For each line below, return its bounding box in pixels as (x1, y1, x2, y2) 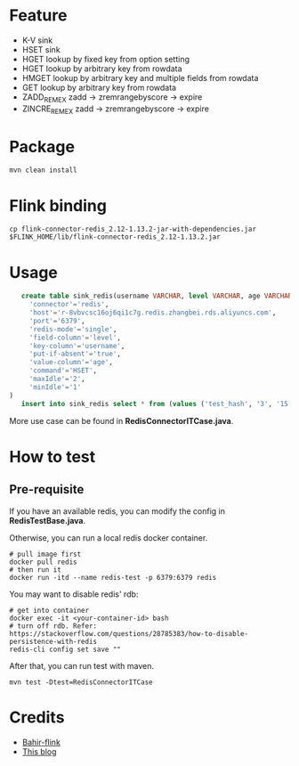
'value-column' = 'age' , (28, 358, 114, 367)
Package (9, 136, 76, 157)
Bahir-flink (21, 737, 61, 747)
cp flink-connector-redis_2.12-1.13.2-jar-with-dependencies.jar (9, 224, 256, 234)
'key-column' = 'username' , (28, 341, 125, 350)
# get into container (9, 606, 90, 615)
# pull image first (9, 550, 82, 558)
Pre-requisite (9, 482, 85, 497)
